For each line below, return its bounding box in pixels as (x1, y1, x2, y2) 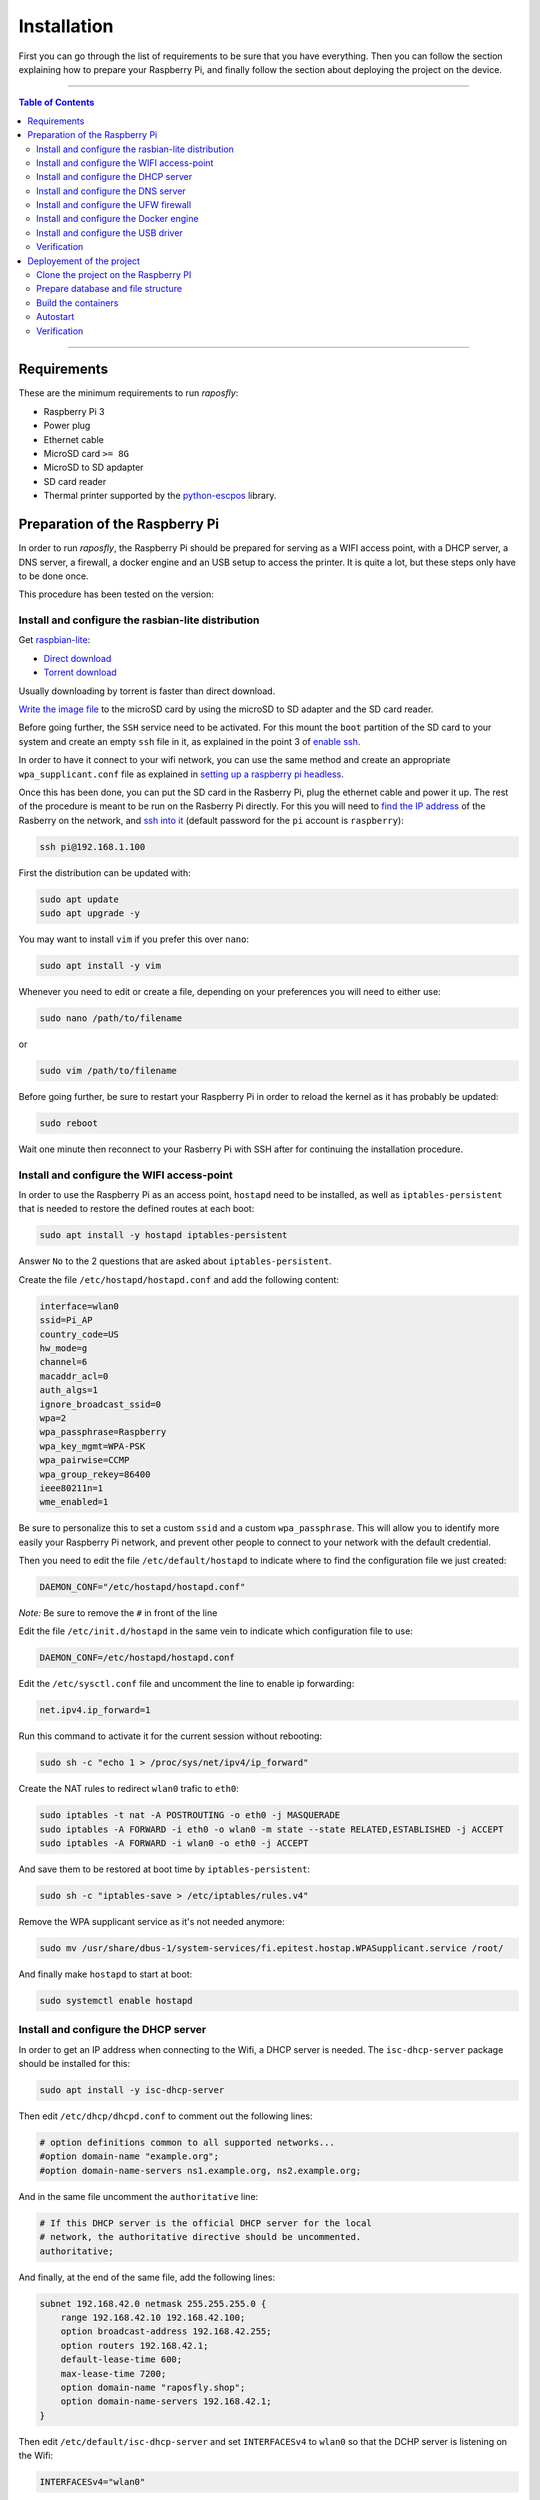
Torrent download (43, 666, 117, 679)
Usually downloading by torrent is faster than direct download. (18, 685, 276, 697)
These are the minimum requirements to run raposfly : (18, 387, 239, 399)
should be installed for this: (18, 2058, 130, 2070)
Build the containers (36, 296, 119, 309)
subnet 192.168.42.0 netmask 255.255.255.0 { (39, 2298, 267, 2309)
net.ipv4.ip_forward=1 (39, 1705, 151, 1716)
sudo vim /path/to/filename (39, 1065, 177, 1076)
